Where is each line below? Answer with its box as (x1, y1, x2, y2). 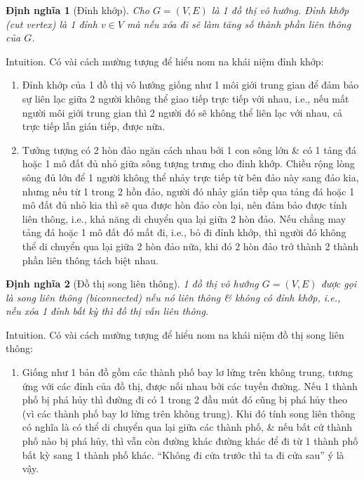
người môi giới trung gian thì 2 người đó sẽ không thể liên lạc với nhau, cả (22, 105, 343, 119)
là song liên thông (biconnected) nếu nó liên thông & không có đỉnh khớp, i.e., (6, 290, 341, 304)
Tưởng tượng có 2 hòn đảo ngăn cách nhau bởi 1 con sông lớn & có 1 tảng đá (22, 142, 356, 157)
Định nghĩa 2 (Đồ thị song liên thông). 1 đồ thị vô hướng (6, 276, 259, 291)
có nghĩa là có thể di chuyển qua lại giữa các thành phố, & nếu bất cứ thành (22, 420, 352, 434)
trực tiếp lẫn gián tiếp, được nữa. (22, 119, 166, 134)
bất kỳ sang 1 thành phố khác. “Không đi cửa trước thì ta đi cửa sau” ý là (22, 447, 344, 462)
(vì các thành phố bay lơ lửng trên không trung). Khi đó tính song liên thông (22, 406, 356, 420)
